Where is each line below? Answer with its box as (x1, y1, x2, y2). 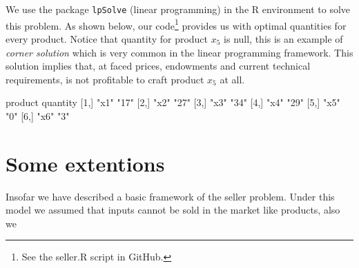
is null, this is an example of (224, 31, 343, 45)
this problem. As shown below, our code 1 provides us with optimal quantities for (6, 16, 347, 32)
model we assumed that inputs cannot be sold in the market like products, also (6, 203, 340, 217)
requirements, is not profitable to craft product (6, 72, 204, 86)
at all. (220, 72, 245, 86)
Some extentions (6, 149, 165, 177)
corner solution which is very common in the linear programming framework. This (6, 45, 353, 59)
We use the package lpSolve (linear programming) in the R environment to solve (6, 2, 351, 16)
